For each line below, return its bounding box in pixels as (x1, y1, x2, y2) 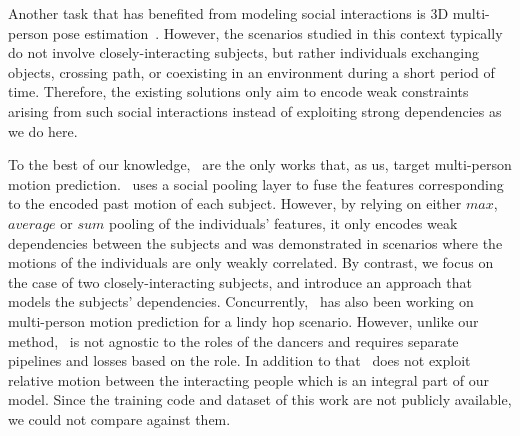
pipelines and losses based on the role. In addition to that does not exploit (8, 350, 471, 371)
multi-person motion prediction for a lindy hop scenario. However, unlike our (8, 310, 479, 331)
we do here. (8, 120, 78, 141)
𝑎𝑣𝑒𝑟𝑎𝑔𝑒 (8, 217, 56, 232)
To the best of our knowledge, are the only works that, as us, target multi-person (8, 154, 512, 175)
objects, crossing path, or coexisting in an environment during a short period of (8, 61, 495, 82)
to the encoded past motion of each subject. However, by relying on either (8, 193, 462, 214)
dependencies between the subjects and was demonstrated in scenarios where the (8, 232, 503, 253)
